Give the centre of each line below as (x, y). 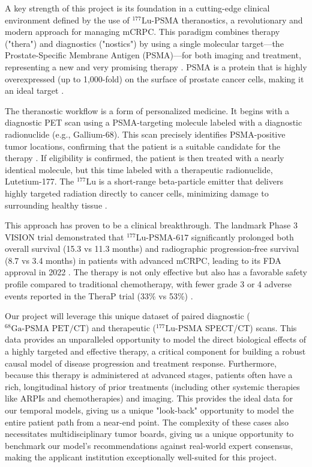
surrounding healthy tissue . (56, 205)
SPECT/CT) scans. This (251, 327)
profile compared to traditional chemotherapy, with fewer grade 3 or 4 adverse (148, 284)
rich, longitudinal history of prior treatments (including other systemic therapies (152, 386)
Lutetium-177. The (40, 181)
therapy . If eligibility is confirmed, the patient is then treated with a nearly (145, 158)
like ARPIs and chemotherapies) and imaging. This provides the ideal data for (149, 398)
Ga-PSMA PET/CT (48, 328)
